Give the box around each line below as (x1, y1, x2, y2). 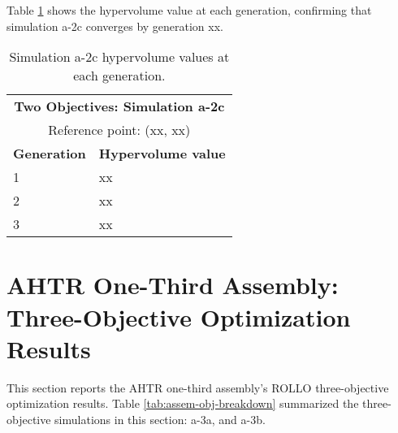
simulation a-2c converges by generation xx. (6, 17, 223, 34)
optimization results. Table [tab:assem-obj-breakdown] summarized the (6, 395, 359, 412)
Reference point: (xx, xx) (48, 120, 191, 140)
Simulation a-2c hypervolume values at (9, 47, 230, 67)
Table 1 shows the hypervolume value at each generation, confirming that (6, 2, 372, 18)
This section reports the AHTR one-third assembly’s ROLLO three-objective (6, 379, 389, 396)
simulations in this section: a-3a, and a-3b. (54, 410, 266, 427)
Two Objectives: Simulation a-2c (14, 97, 225, 116)
